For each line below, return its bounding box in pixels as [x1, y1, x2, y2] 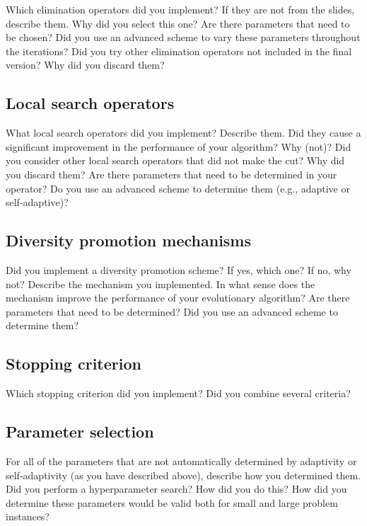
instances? [6, 509, 49, 524]
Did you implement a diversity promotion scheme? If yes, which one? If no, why [6, 262, 351, 277]
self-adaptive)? [6, 195, 69, 210]
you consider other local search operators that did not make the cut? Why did [6, 153, 345, 168]
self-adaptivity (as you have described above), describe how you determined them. [6, 467, 361, 482]
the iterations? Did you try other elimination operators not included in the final [6, 43, 352, 58]
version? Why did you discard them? [6, 57, 165, 72]
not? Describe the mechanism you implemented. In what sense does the [6, 276, 315, 291]
